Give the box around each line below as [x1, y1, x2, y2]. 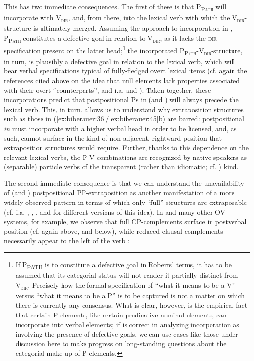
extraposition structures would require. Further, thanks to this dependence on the [4, 142, 249, 153]
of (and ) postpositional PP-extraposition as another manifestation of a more [4, 187, 234, 198]
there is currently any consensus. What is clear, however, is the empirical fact [15, 300, 248, 310]
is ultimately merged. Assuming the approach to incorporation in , [33, 23, 233, 33]
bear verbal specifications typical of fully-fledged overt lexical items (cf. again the [4, 66, 247, 76]
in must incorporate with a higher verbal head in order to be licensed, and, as [4, 123, 237, 133]
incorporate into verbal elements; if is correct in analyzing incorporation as [15, 319, 239, 329]
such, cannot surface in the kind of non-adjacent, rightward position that [4, 133, 222, 143]
